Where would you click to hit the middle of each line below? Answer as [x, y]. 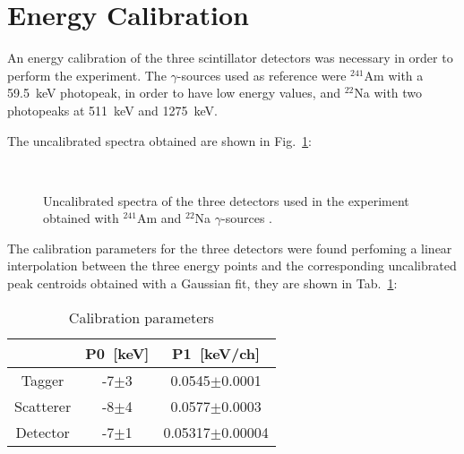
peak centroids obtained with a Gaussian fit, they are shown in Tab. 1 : [202, 283]
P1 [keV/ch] [216, 353]
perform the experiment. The [87, 75]
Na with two [388, 93]
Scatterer [43, 406]
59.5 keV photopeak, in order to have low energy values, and [174, 93]
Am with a [394, 75]
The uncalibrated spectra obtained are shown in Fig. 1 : [160, 140]
